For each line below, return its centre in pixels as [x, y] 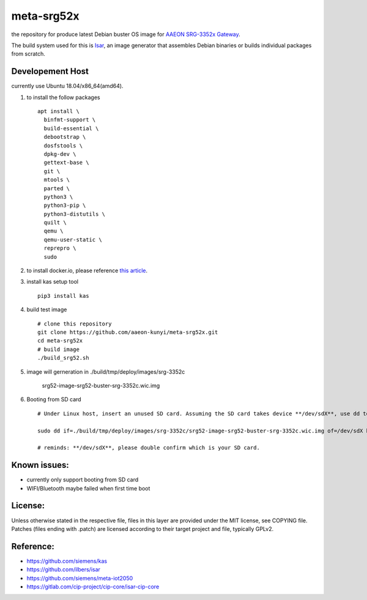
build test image [47, 309]
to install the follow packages [63, 97]
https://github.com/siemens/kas [67, 561]
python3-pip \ [65, 206]
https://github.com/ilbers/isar [64, 569]
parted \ [57, 188]
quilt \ [55, 223]
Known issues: [40, 465]
